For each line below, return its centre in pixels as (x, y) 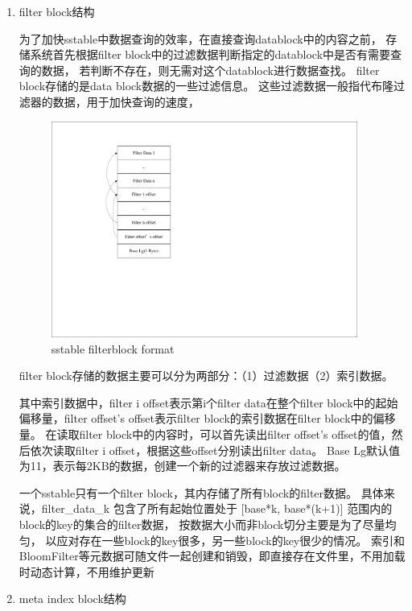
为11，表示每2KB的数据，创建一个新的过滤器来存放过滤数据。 (182, 466)
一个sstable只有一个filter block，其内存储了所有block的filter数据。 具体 (201, 492)
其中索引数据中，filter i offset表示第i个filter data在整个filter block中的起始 (208, 402)
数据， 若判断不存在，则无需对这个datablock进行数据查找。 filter (210, 70)
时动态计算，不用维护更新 (87, 571)
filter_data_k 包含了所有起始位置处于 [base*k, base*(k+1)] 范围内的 (217, 508)
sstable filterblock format (113, 348)
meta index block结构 (72, 599)
